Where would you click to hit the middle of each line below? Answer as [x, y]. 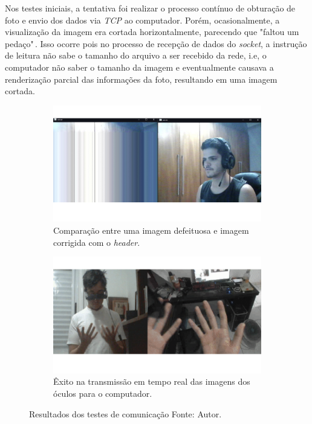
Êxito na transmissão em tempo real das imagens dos [152, 381]
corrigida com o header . [97, 242]
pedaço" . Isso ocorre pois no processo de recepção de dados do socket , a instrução [156, 43]
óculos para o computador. [103, 393]
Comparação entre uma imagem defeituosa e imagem [151, 230]
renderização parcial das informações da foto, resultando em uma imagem [141, 79]
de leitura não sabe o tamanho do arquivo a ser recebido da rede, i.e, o [136, 55]
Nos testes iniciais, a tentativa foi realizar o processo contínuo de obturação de [150, 8]
